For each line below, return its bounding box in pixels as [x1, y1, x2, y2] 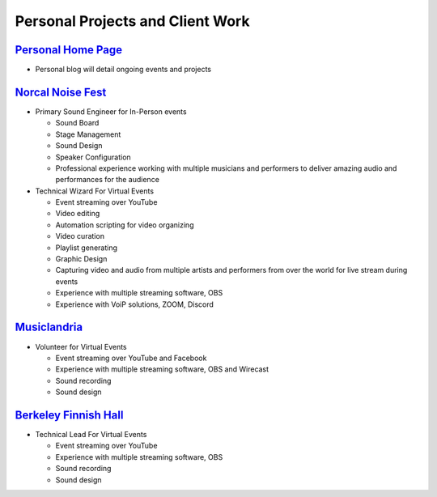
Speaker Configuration [55, 152, 131, 162]
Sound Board [55, 118, 100, 128]
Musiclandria [15, 321, 83, 334]
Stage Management [55, 130, 121, 139]
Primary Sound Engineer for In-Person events [35, 106, 187, 117]
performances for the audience [55, 175, 159, 185]
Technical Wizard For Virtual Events [35, 186, 154, 196]
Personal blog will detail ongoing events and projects [35, 65, 212, 74]
